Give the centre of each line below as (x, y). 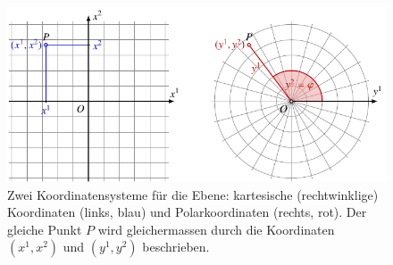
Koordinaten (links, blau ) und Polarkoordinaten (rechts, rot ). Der (187, 212)
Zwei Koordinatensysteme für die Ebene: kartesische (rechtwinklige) (193, 194)
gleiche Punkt (45, 229)
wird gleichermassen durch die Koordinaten (216, 229)
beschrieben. (176, 247)
